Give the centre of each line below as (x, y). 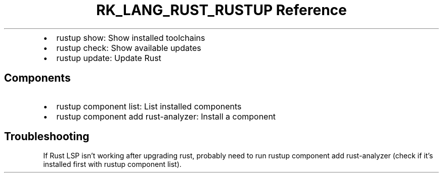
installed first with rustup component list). (112, 164)
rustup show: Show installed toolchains (131, 38)
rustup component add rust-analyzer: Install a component (166, 116)
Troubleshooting (47, 137)
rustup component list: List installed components (149, 106)
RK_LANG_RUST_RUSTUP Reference (221, 10)
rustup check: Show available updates (129, 48)
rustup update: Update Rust (109, 58)
